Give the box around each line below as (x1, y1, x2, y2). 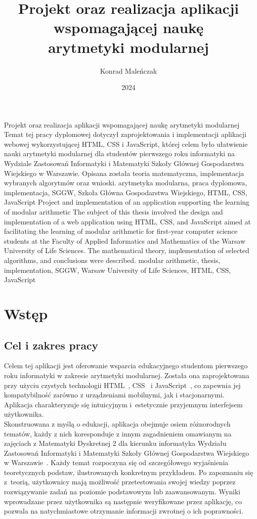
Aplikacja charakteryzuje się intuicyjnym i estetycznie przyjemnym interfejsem (4, 399, 243, 409)
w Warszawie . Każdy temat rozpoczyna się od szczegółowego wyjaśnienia (4, 457, 228, 468)
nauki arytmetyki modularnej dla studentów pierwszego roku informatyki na (4, 148, 235, 159)
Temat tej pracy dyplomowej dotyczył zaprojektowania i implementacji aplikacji (4, 129, 247, 139)
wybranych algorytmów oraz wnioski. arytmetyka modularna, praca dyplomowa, (4, 177, 247, 188)
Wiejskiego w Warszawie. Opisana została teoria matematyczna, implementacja (4, 168, 244, 178)
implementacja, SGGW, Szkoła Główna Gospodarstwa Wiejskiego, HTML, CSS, (4, 187, 248, 197)
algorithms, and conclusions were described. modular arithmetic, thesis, (4, 255, 220, 265)
